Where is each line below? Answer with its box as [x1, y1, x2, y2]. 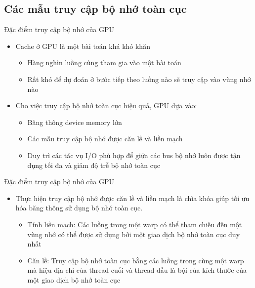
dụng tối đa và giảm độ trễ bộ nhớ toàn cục [27, 160, 160, 170]
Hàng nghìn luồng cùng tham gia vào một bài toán [27, 57, 181, 68]
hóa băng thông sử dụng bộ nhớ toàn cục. [15, 203, 143, 213]
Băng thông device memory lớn [27, 117, 122, 127]
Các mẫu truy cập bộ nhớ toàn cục [4, 1, 187, 16]
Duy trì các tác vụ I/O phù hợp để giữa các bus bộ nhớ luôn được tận [27, 150, 241, 160]
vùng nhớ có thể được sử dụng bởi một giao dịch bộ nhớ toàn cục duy [27, 229, 240, 239]
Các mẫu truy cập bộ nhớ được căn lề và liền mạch [27, 133, 183, 144]
